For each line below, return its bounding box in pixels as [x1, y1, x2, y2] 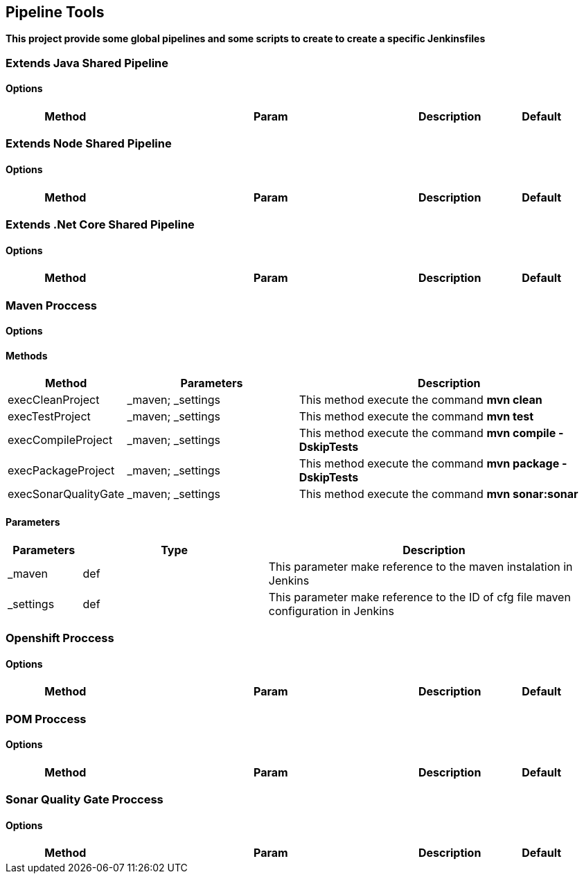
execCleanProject [8, 393, 100, 407]
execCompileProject [8, 433, 113, 447]
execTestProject [8, 409, 91, 424]
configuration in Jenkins [268, 603, 394, 618]
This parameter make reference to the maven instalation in [268, 559, 573, 574]
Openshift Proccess [6, 631, 114, 645]
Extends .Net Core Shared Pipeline [6, 217, 195, 231]
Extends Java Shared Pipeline [6, 55, 169, 70]
